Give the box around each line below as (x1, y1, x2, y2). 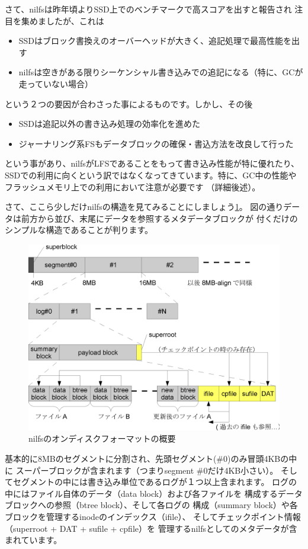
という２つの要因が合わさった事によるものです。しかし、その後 (5, 97, 253, 110)
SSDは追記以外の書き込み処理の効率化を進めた (18, 117, 201, 130)
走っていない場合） (18, 77, 94, 90)
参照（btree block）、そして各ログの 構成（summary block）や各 (54, 499, 298, 511)
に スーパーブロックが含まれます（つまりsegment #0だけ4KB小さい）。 (5, 464, 278, 476)
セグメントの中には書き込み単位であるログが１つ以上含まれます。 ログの (12, 475, 297, 488)
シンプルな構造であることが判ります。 (5, 224, 153, 236)
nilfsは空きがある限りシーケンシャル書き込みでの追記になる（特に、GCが (18, 66, 303, 78)
